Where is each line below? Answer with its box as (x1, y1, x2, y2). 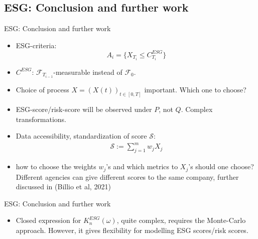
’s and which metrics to (106, 161, 178, 172)
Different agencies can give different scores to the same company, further (16, 171, 239, 182)
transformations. (16, 113, 66, 124)
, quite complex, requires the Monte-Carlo (116, 215, 246, 225)
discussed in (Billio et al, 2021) (16, 181, 111, 192)
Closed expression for (16, 215, 81, 225)
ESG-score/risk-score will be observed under (16, 103, 152, 114)
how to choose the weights (16, 161, 96, 172)
